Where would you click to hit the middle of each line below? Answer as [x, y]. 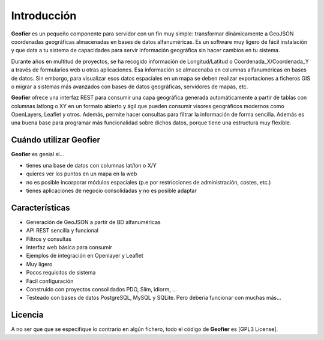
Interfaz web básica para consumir [69, 247]
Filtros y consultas [49, 239]
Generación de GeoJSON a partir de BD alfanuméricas [94, 222]
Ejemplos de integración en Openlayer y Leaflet [85, 256]
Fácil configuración [50, 281]
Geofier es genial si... [37, 154]
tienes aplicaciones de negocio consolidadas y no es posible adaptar [112, 190]
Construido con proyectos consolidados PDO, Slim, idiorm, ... [101, 289]
